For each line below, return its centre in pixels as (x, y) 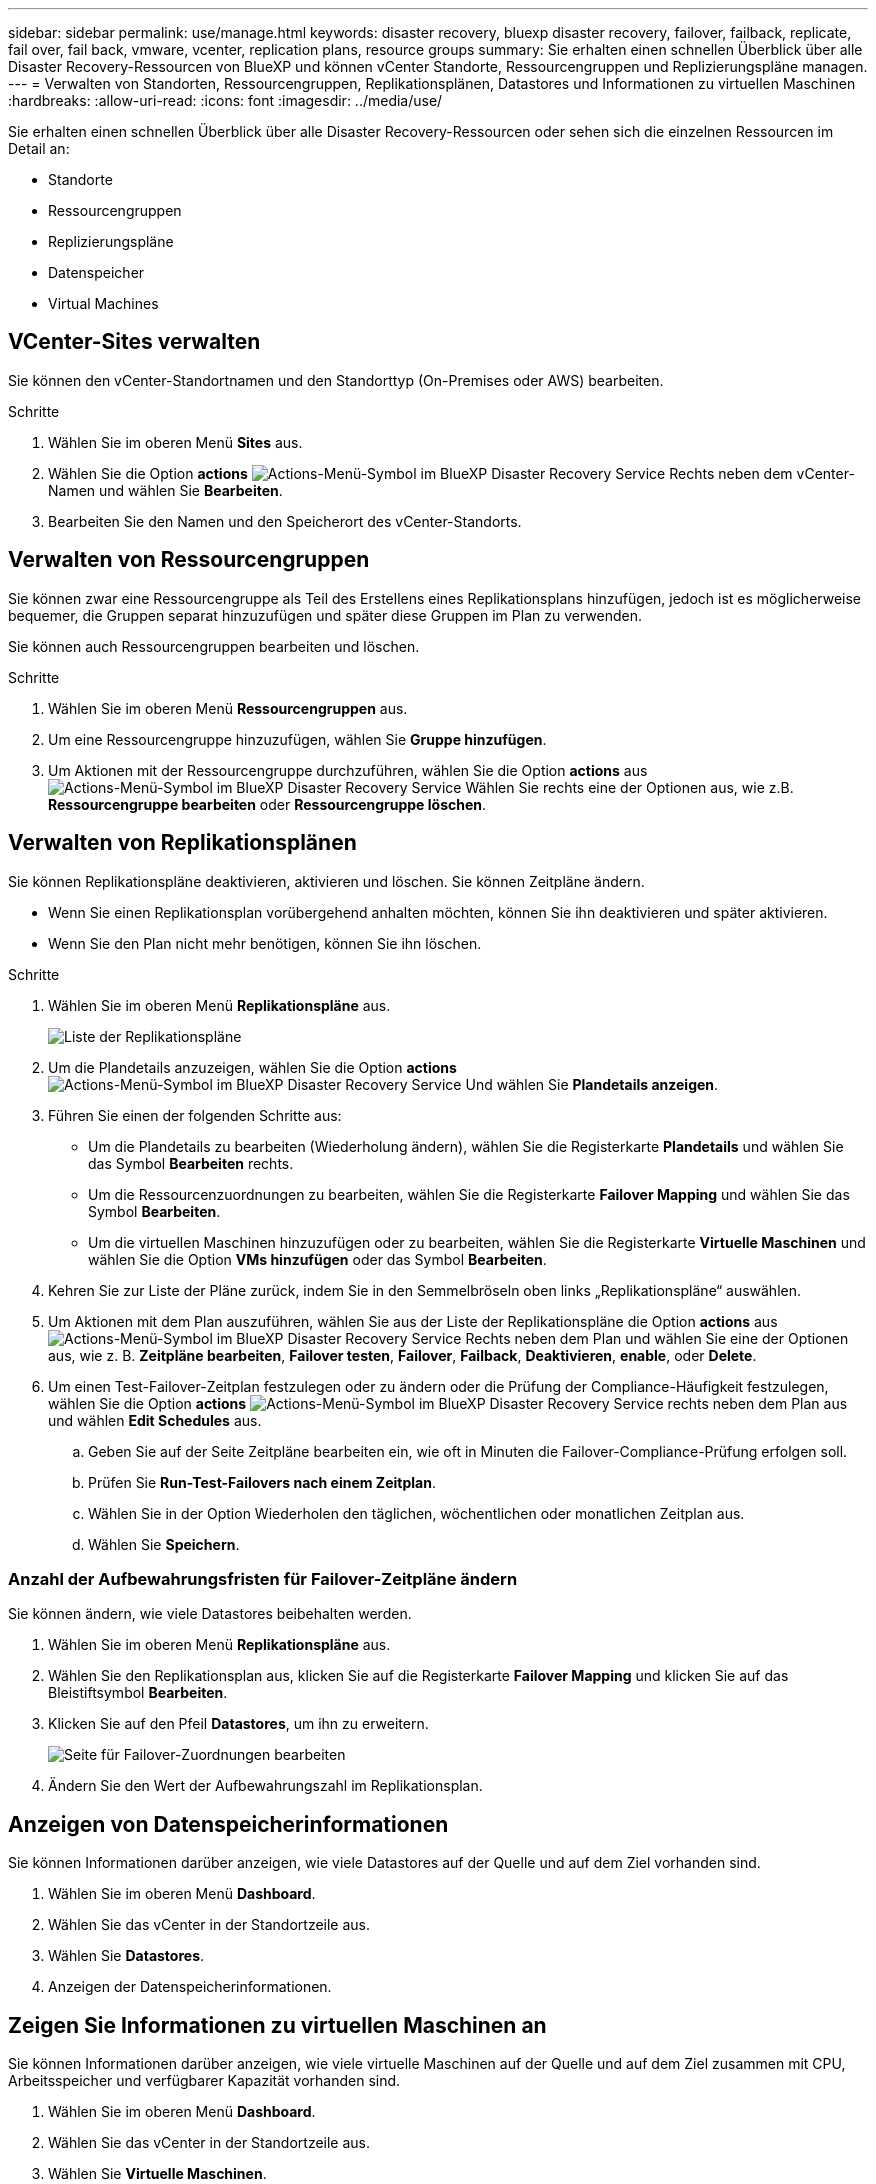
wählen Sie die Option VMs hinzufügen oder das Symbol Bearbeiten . (317, 1259)
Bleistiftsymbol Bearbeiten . (138, 1693)
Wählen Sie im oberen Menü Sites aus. (175, 442)
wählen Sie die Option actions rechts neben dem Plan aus (448, 1403)
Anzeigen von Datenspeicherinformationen (228, 1824)
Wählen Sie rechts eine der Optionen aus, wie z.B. (629, 787)
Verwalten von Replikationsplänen (182, 843)
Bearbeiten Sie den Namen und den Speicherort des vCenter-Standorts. (285, 521)
